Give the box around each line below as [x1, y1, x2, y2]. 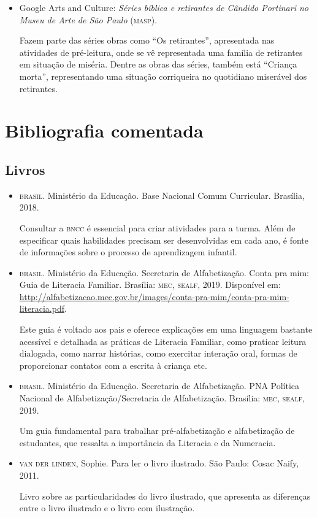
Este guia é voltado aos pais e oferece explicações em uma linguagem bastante [19, 323, 313, 336]
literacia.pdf [19, 302, 64, 315]
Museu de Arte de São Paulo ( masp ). [19, 13, 158, 26]
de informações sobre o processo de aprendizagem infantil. [19, 245, 237, 258]
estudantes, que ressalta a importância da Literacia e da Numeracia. [19, 436, 276, 449]
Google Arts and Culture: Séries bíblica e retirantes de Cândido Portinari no [19, 1, 308, 14]
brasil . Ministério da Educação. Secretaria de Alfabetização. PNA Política [19, 379, 300, 392]
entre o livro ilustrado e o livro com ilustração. [19, 501, 195, 514]
